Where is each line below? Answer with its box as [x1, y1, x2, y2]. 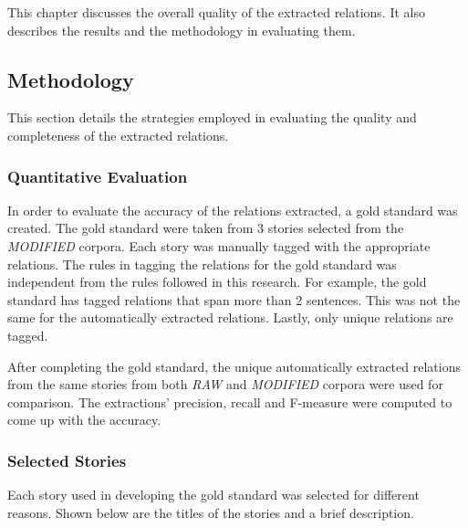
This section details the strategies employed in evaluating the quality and [7, 108, 417, 127]
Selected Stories [7, 449, 127, 471]
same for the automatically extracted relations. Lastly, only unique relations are [7, 308, 453, 327]
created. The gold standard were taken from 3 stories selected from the [7, 218, 404, 238]
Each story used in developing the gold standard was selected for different [7, 485, 420, 504]
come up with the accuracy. [7, 410, 161, 429]
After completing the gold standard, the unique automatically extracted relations [7, 356, 461, 375]
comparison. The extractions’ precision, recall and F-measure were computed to [7, 392, 452, 411]
